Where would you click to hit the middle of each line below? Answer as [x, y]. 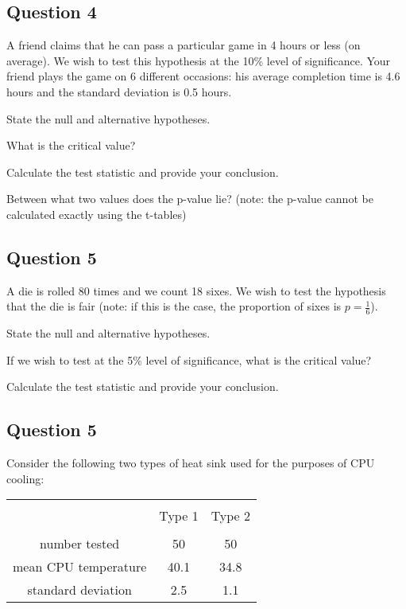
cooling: [25, 478]
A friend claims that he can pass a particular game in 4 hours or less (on [184, 45]
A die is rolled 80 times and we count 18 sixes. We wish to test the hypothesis [196, 290]
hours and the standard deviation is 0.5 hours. [119, 91]
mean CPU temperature [80, 567]
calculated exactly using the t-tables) [97, 214]
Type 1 [179, 516]
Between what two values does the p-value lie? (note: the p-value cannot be [190, 199]
